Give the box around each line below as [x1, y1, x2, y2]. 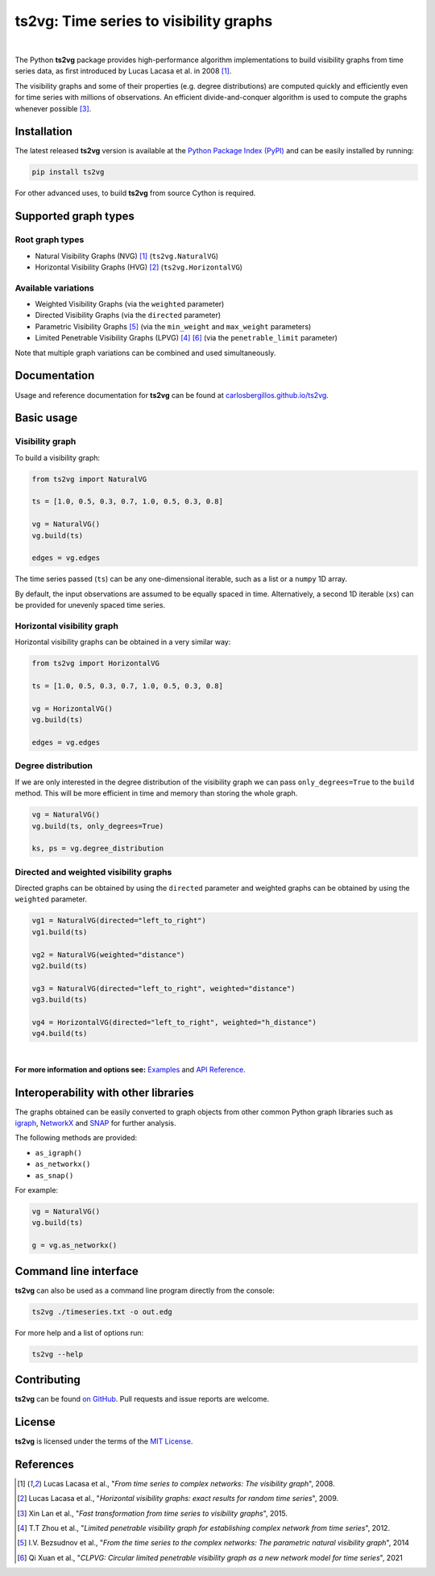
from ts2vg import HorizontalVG [31, 658, 160, 668]
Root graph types [14, 234, 85, 245]
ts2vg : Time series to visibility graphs [14, 12, 273, 30]
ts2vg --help [31, 1349, 84, 1359]
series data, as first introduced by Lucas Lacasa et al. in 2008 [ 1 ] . [14, 66, 232, 76]
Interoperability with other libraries [14, 1085, 194, 1099]
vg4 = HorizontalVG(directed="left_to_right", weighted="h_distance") [31, 1018, 317, 1026]
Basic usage [14, 412, 78, 425]
